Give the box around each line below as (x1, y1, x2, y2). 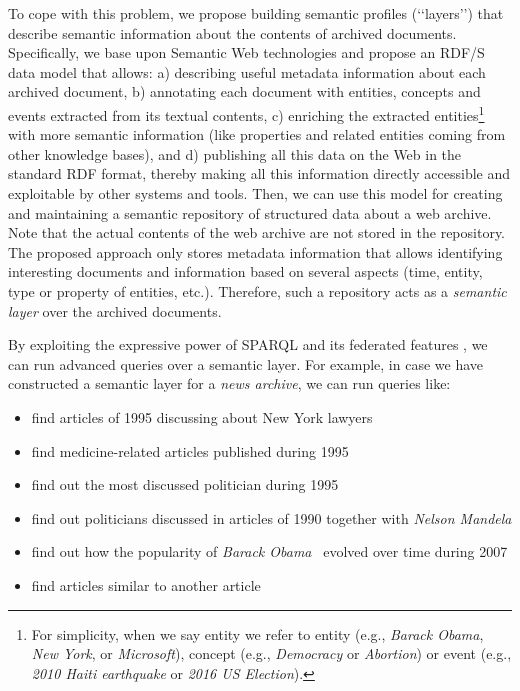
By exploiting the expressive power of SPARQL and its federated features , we (8, 334, 488, 355)
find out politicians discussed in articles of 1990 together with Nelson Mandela (31, 507, 512, 528)
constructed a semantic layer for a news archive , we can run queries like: (8, 373, 451, 394)
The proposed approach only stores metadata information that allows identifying (8, 241, 503, 262)
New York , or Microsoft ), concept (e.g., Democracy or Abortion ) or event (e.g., (31, 643, 512, 664)
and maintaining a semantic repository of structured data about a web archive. (8, 202, 492, 223)
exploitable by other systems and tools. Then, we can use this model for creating (8, 183, 503, 203)
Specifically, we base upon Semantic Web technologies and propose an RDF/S (8, 42, 485, 63)
